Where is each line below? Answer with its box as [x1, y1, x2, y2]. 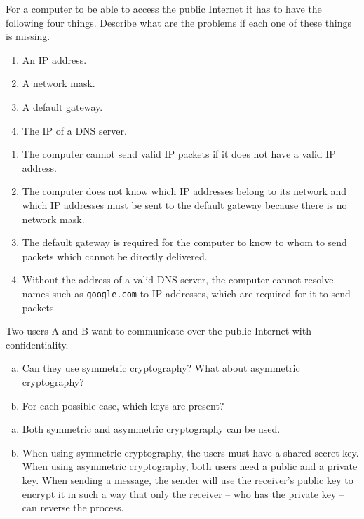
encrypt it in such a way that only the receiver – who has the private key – [22, 486, 344, 501]
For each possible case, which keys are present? [22, 398, 224, 412]
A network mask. [22, 76, 95, 90]
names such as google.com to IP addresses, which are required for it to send [22, 285, 351, 300]
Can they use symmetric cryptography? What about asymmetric [22, 360, 300, 375]
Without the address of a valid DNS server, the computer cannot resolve [22, 272, 334, 287]
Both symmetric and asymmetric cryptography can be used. [22, 422, 281, 436]
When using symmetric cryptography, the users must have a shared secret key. [22, 445, 359, 459]
